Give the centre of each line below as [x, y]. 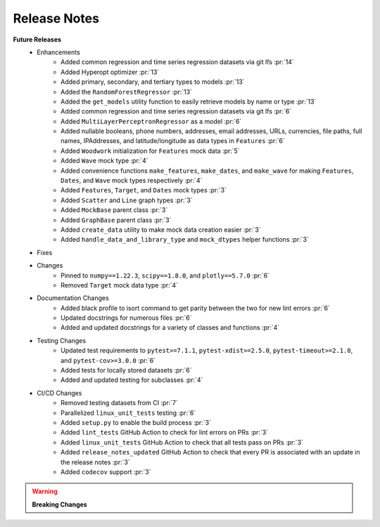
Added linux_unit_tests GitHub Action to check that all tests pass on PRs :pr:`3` [182, 442]
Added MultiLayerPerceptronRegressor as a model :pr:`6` [151, 121]
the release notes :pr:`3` [95, 462]
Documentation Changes [73, 298]
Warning [45, 491]
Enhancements [58, 52]
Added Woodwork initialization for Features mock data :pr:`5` [150, 151]
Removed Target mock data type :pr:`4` [120, 285]
